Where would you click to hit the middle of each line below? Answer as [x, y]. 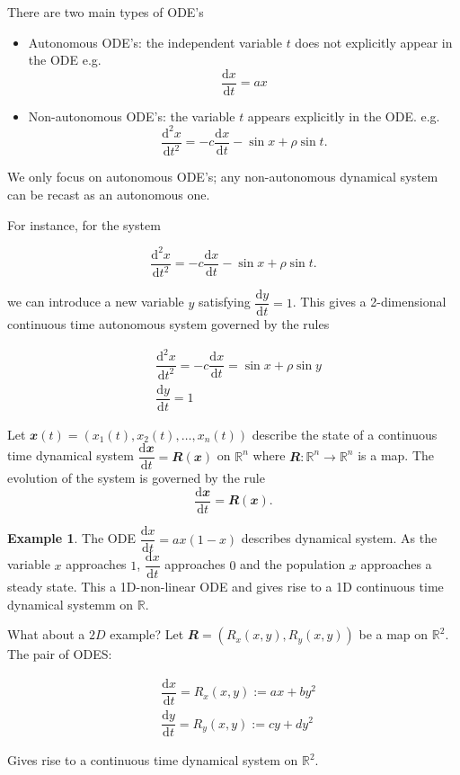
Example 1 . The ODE [71, 538]
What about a [46, 634]
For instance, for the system [84, 224]
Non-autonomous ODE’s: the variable [132, 116]
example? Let [147, 634]
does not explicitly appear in [374, 42]
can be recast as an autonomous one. [109, 194]
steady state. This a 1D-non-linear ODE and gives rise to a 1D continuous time [226, 587]
